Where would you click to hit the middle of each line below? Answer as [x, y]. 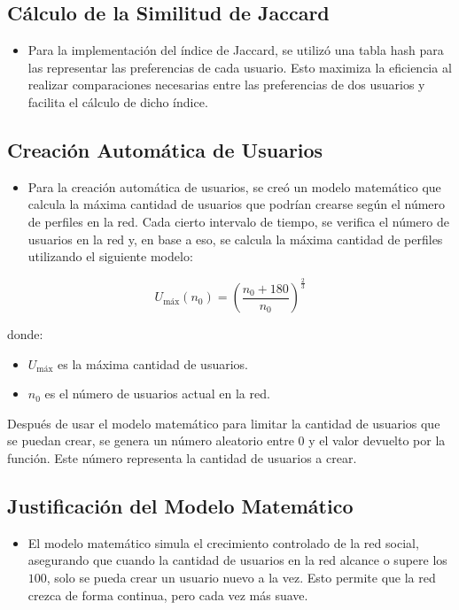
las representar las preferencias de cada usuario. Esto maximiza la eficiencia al [240, 67]
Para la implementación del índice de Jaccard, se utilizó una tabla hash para [236, 50]
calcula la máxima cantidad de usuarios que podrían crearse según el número [237, 204]
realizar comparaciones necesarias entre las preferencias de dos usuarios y [226, 85]
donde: [25, 334]
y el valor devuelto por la [377, 440]
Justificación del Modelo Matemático [180, 506]
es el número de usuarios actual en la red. [157, 394]
